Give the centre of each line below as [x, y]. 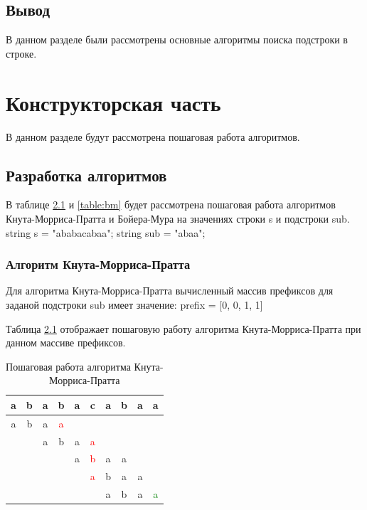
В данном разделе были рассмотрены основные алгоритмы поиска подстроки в [177, 39]
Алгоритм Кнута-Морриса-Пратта [98, 264]
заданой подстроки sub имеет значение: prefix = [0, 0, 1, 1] [134, 304]
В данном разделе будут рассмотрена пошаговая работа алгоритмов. [153, 136]
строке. [21, 53]
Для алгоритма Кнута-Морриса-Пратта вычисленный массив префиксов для [170, 291]
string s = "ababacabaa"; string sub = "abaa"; [106, 232]
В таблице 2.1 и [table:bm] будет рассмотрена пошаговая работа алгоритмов [171, 204]
